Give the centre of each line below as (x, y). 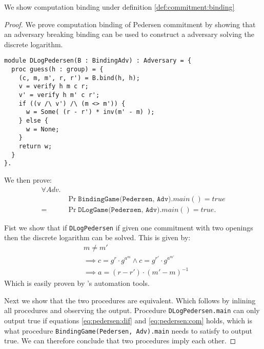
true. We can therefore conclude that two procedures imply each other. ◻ (120, 341)
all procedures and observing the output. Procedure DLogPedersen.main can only (132, 310)
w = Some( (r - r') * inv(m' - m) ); (90, 112)
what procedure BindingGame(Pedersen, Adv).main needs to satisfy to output (128, 330)
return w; (35, 146)
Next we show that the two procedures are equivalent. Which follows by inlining (130, 300)
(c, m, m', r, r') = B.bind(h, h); (79, 78)
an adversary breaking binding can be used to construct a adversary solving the (129, 34)
